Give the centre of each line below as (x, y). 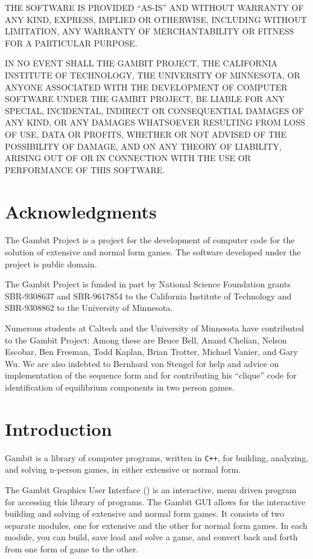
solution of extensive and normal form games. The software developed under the (153, 252)
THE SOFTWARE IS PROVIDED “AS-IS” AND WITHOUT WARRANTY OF (154, 7)
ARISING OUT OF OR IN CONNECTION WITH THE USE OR (128, 158)
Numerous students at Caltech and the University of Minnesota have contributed (154, 328)
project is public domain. (51, 264)
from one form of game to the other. (72, 548)
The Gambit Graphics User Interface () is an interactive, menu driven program (151, 489)
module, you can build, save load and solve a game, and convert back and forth (151, 537)
